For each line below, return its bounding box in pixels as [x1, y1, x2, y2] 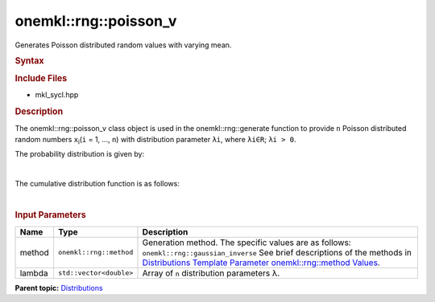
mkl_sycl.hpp [35, 90, 79, 100]
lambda [19, 267, 48, 279]
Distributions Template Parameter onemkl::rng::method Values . [142, 257, 380, 268]
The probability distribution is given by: [14, 149, 145, 159]
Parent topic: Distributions [14, 283, 104, 292]
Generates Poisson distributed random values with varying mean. [14, 40, 232, 50]
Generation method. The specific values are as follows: [142, 237, 351, 248]
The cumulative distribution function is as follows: [14, 179, 180, 189]
